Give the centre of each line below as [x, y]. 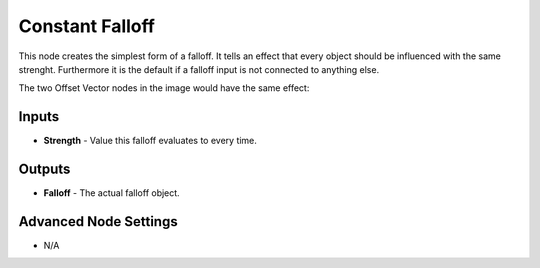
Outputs [44, 169]
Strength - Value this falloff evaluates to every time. [150, 141]
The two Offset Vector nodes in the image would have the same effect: [164, 88]
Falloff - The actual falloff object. [111, 193]
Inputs [39, 116]
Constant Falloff [86, 26]
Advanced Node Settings [98, 221]
